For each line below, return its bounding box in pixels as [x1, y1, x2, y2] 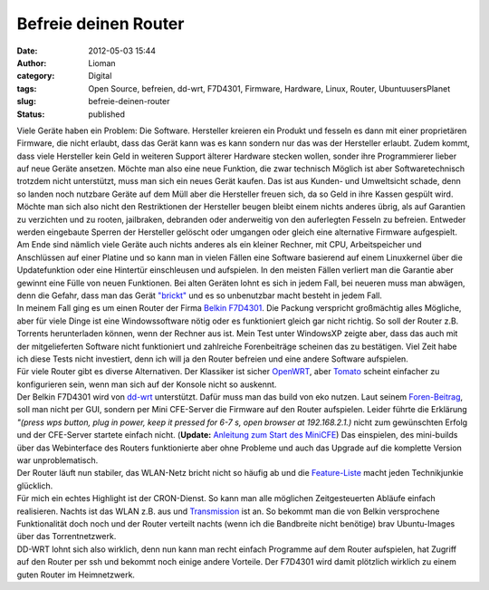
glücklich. [16, 480, 53, 491]
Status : [16, 109, 45, 120]
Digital [88, 71, 112, 82]
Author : [16, 57, 47, 68]
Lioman [88, 57, 117, 68]
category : [16, 71, 55, 82]
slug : [16, 96, 36, 107]
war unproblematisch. [16, 455, 99, 466]
